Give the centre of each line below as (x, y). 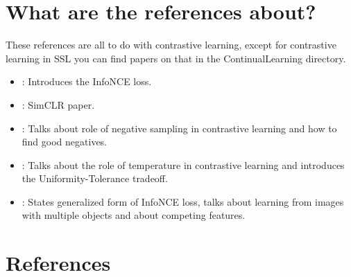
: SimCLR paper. (58, 104)
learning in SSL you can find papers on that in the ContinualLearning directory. (176, 58)
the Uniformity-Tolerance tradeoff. (95, 178)
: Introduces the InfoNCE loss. (87, 81)
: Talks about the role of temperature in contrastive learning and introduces (183, 164)
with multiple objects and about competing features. (134, 215)
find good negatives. (65, 142)
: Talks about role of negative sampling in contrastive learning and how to (179, 128)
